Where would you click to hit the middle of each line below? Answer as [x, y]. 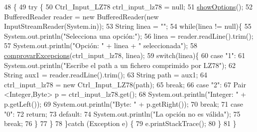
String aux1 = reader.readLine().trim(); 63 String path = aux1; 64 [106, 75]
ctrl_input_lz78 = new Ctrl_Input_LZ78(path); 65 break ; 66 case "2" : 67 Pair [125, 84]
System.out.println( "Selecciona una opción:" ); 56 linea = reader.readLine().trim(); [129, 35]
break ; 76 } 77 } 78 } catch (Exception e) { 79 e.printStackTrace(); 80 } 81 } [120, 123]
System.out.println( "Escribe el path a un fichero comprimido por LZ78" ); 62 [120, 65]
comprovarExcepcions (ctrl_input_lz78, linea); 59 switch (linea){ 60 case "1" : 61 [125, 55]
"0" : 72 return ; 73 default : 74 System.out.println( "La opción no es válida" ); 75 [122, 113]
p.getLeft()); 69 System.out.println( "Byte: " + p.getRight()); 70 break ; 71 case [124, 103]
